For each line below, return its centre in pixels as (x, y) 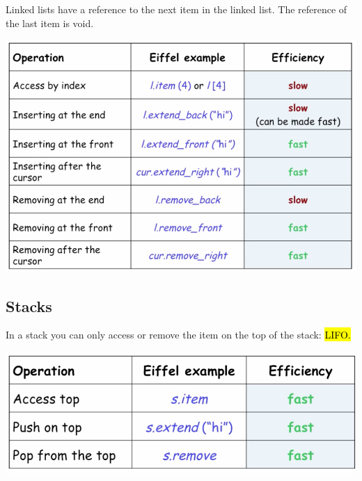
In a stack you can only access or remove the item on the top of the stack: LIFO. (178, 335)
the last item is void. (50, 23)
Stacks (29, 305)
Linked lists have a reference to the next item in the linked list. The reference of (176, 9)
